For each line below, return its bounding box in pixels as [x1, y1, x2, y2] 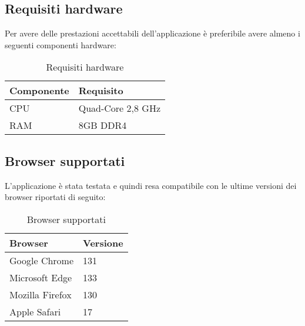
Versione [83, 235, 123, 250]
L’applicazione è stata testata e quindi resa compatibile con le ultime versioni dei [5, 179, 297, 191]
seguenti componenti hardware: [5, 38, 116, 51]
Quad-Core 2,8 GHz [78, 101, 160, 115]
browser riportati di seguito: [5, 191, 106, 203]
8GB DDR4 [78, 118, 127, 132]
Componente [9, 84, 69, 98]
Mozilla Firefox [9, 287, 72, 301]
